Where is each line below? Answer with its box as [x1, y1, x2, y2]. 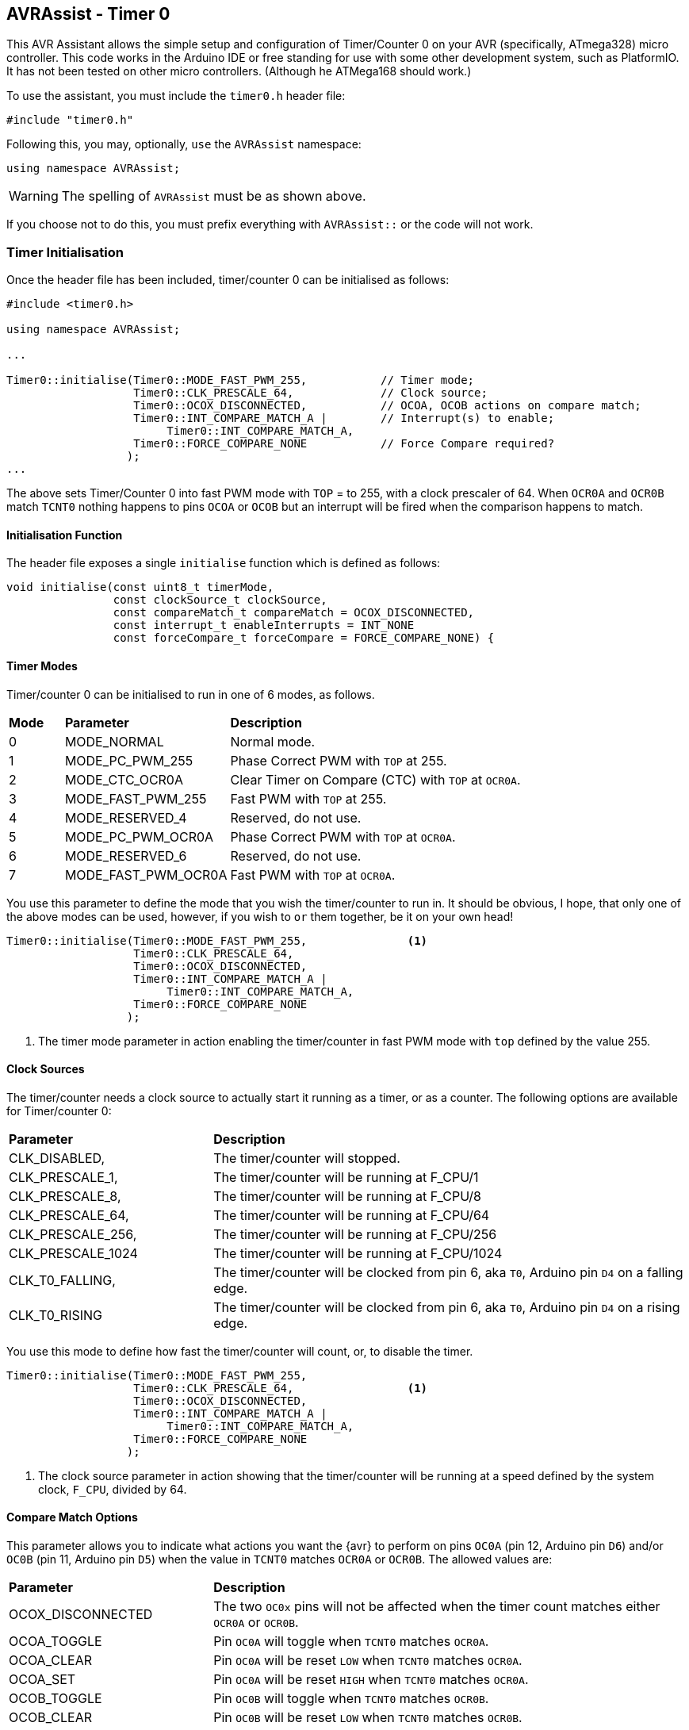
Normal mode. [230, 733, 316, 750]
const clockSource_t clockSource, [113, 593, 327, 607]
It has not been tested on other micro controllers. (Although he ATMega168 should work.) [6, 64, 472, 79]
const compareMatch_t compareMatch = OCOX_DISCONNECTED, [113, 606, 475, 620]
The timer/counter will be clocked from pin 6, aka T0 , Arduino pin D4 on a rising [213, 1298, 680, 1315]
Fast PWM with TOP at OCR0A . [230, 866, 396, 883]
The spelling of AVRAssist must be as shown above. [61, 188, 366, 205]
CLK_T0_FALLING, [9, 1272, 116, 1288]
